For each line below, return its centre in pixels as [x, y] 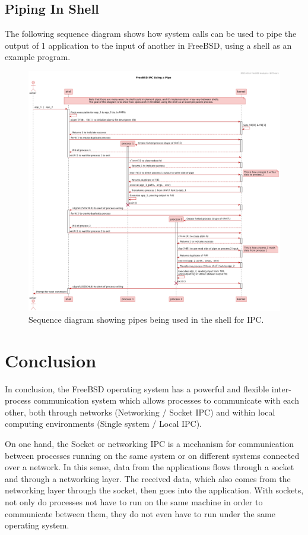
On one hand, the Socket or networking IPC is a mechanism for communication [149, 443]
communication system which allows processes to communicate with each [166, 400]
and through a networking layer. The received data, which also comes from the [148, 478]
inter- [281, 388]
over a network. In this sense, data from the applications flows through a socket [150, 467]
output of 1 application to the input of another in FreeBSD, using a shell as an [148, 45]
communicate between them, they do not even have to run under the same [140, 513]
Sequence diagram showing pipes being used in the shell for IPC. [146, 319]
